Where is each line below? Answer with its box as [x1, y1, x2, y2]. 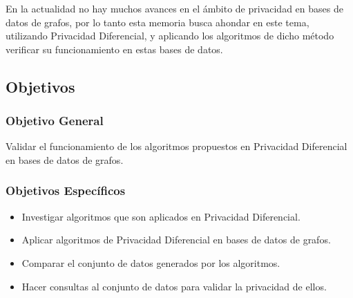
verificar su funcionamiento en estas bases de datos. [6, 41, 223, 56]
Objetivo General [6, 112, 104, 129]
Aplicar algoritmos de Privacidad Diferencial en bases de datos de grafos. [21, 232, 331, 247]
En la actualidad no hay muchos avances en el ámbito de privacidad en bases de [6, 1, 343, 15]
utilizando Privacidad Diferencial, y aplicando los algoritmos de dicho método [6, 28, 334, 43]
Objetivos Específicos [6, 182, 126, 199]
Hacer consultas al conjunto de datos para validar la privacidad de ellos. [21, 279, 327, 293]
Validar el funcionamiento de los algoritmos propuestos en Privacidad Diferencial [6, 139, 347, 153]
